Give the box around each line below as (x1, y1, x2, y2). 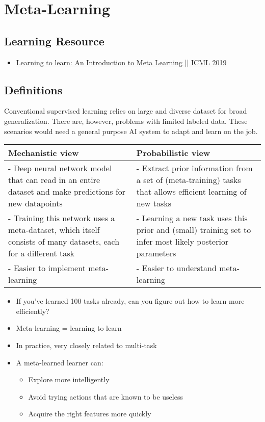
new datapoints (8, 197, 63, 209)
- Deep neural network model (8, 162, 112, 174)
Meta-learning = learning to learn (16, 323, 122, 333)
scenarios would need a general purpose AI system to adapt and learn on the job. (4, 125, 258, 136)
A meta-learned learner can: (16, 357, 103, 367)
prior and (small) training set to (136, 224, 251, 236)
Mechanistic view (8, 147, 79, 159)
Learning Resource (4, 33, 104, 48)
